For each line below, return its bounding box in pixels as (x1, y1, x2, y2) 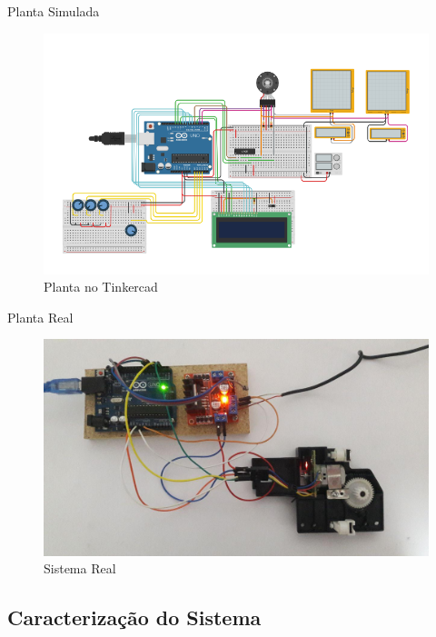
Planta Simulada (7, 2, 100, 20)
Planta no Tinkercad (44, 277, 158, 296)
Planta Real (7, 307, 74, 326)
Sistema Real (44, 559, 116, 578)
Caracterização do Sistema (7, 603, 262, 632)
